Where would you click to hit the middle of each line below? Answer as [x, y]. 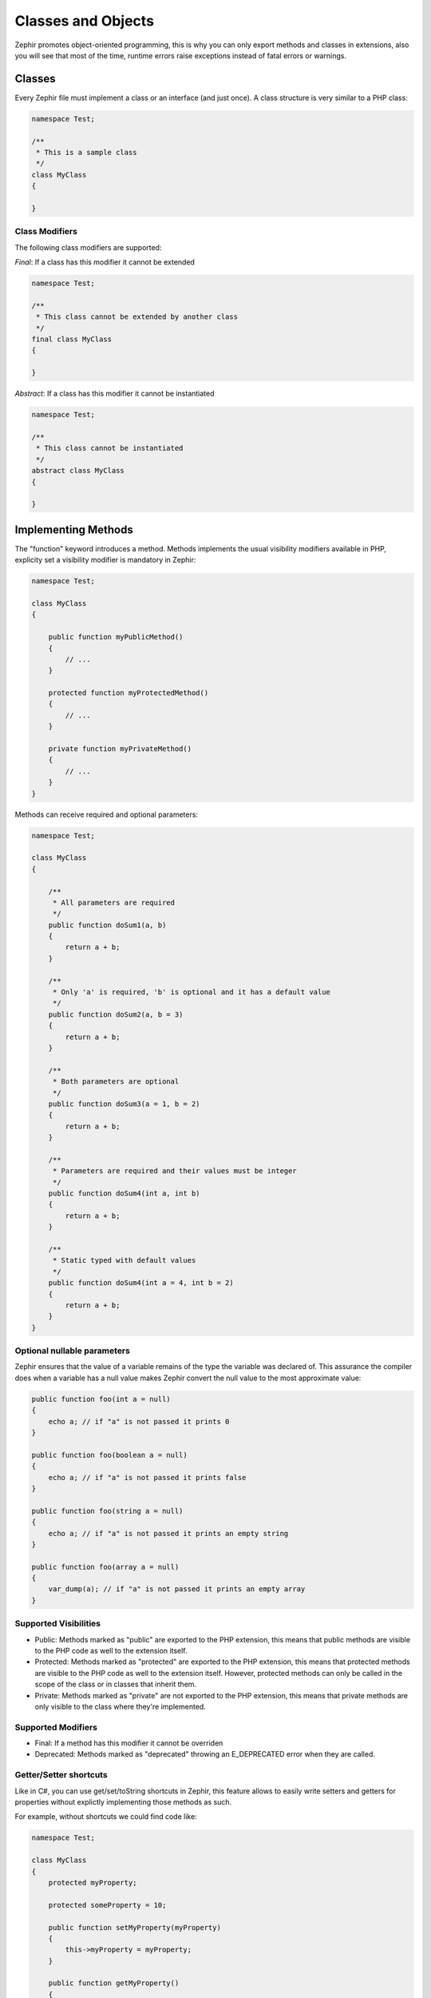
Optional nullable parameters [73, 1351]
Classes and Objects [85, 21]
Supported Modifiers [56, 1727]
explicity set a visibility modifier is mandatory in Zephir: [105, 560]
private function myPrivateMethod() [120, 749]
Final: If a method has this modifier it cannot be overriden [129, 1743]
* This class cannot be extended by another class [137, 317]
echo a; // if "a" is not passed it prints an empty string [168, 1533]
